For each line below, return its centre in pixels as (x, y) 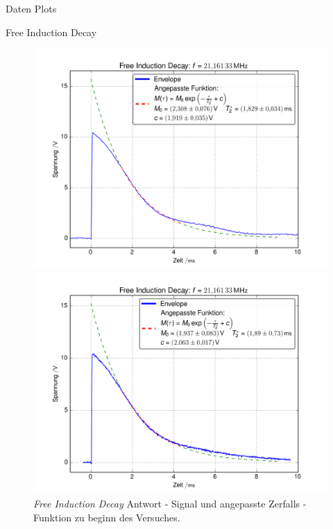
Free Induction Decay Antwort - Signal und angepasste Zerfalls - (170, 504)
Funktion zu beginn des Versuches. (107, 517)
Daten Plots (31, 8)
